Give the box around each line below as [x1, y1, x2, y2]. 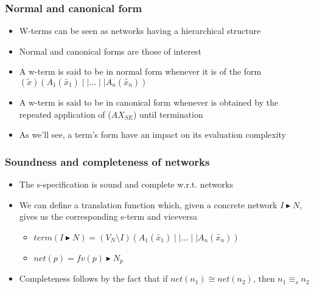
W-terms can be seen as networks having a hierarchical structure [19, 24, 261, 37]
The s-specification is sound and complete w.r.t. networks [19, 178, 234, 190]
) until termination [133, 107, 203, 120]
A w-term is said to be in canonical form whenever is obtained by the [19, 96, 279, 108]
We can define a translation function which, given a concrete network [19, 198, 277, 211]
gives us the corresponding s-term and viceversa [19, 210, 197, 223]
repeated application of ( [19, 107, 111, 120]
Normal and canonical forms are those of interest [19, 44, 201, 57]
